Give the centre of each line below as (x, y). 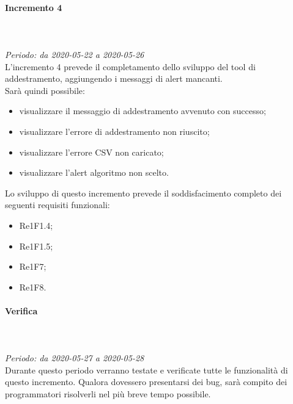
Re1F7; (33, 266)
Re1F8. (33, 287)
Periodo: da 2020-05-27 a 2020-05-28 (75, 358)
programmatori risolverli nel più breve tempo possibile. (108, 394)
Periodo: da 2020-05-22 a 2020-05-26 (75, 54)
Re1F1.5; (36, 246)
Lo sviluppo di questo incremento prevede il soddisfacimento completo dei (143, 193)
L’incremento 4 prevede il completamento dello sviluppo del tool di (130, 66)
